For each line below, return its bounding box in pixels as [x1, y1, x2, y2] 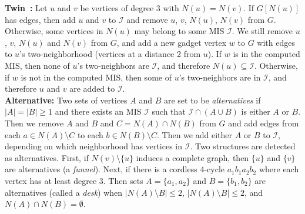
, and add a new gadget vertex [116, 36, 227, 48]
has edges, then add [5, 13, 76, 25]
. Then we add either [156, 128, 232, 141]
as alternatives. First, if [5, 151, 89, 163]
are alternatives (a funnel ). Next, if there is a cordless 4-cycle [5, 163, 224, 175]
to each [77, 128, 103, 141]
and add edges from [228, 116, 299, 129]
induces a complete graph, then [136, 151, 249, 163]
